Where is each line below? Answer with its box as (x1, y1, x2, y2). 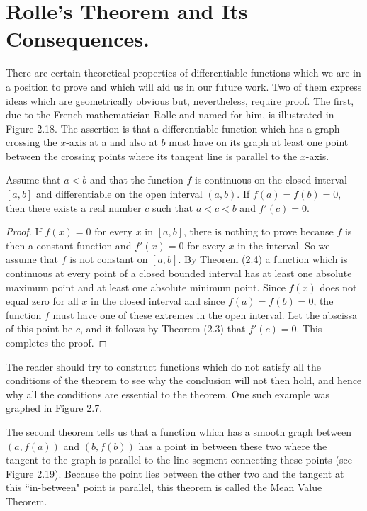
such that (152, 200, 193, 215)
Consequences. (6, 24, 149, 53)
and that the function (89, 172, 183, 187)
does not (320, 279, 357, 294)
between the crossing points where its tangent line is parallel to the (6, 148, 298, 163)
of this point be (6, 321, 73, 336)
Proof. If (6, 224, 42, 239)
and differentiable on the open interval (35, 186, 203, 201)
